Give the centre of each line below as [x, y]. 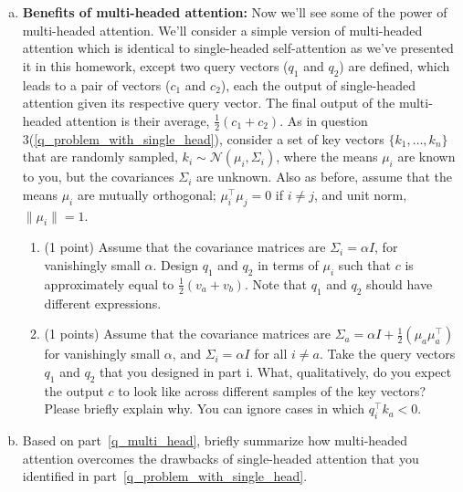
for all [271, 354]
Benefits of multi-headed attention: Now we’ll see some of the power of [235, 12]
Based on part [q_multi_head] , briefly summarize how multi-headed [215, 440]
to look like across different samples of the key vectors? [272, 390]
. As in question [324, 120]
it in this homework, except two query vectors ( [155, 65]
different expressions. [103, 303]
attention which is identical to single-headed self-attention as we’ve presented [238, 48]
